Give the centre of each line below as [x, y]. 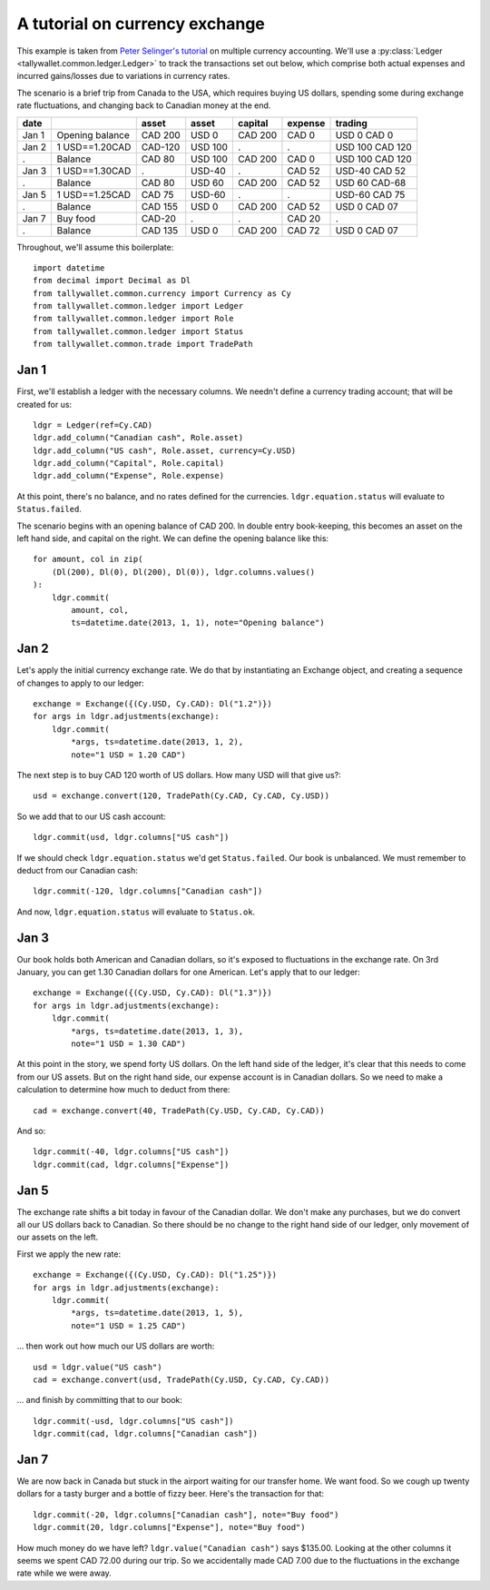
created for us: [44, 404]
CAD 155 [160, 206]
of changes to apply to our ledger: [80, 683]
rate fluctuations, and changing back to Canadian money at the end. [144, 105]
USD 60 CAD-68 [371, 183]
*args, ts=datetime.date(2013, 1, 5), [157, 1313]
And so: [31, 1131]
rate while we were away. [64, 1573]
